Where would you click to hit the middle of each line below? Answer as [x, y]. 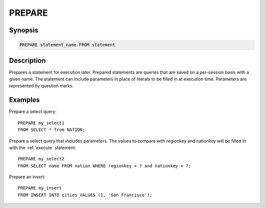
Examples [25, 100]
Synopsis [24, 30]
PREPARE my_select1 [41, 123]
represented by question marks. [41, 86]
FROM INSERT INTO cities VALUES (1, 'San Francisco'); [85, 195]
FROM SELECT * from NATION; [52, 130]
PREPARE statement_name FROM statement [67, 45]
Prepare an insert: [27, 177]
